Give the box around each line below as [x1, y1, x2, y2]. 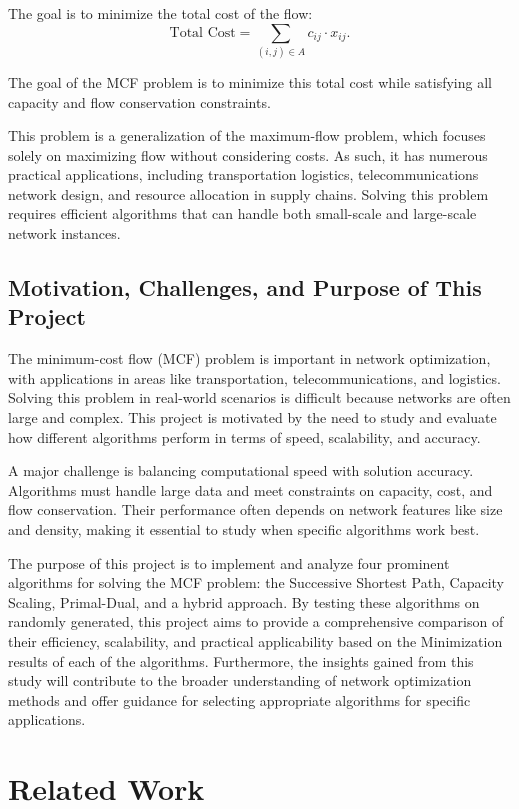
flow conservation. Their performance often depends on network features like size [8, 499, 503, 520]
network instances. [8, 223, 121, 244]
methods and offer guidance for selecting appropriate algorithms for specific [8, 689, 471, 710]
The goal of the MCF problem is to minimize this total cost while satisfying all [8, 71, 492, 92]
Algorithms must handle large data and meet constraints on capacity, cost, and [8, 479, 493, 500]
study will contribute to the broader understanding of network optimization [8, 670, 472, 691]
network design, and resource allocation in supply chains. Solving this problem [8, 183, 489, 204]
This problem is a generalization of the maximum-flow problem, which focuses [8, 125, 486, 146]
